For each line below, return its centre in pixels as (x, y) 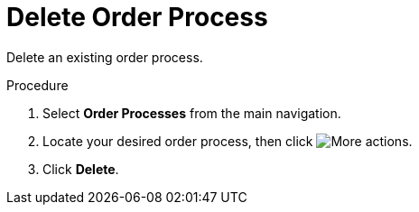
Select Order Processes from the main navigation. (192, 113)
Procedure (37, 85)
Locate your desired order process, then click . (228, 141)
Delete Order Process (137, 17)
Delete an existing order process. (105, 57)
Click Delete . (81, 169)
